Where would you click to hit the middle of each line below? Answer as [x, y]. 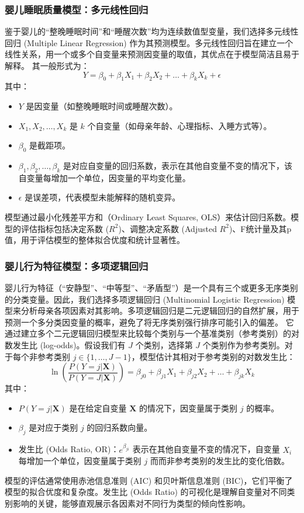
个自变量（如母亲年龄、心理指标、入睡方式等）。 [179, 125]
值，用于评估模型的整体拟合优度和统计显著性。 [95, 240]
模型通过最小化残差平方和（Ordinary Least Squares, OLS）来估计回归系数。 [148, 216]
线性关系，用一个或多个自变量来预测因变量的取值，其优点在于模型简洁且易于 [152, 54]
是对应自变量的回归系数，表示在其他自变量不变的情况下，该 [177, 165]
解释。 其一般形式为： [47, 65]
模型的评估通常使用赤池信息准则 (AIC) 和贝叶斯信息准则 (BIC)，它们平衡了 [149, 480]
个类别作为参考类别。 [243, 344]
